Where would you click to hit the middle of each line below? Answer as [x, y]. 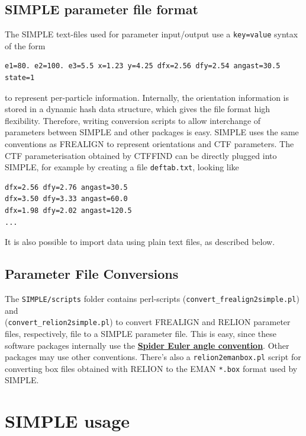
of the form [25, 45]
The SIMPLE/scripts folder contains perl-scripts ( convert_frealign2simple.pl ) [152, 299]
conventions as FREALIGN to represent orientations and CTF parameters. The [149, 144]
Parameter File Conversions [92, 274]
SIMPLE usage [67, 421]
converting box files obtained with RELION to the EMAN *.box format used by [151, 368]
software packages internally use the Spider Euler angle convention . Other [147, 345]
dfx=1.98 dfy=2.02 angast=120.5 [68, 211]
